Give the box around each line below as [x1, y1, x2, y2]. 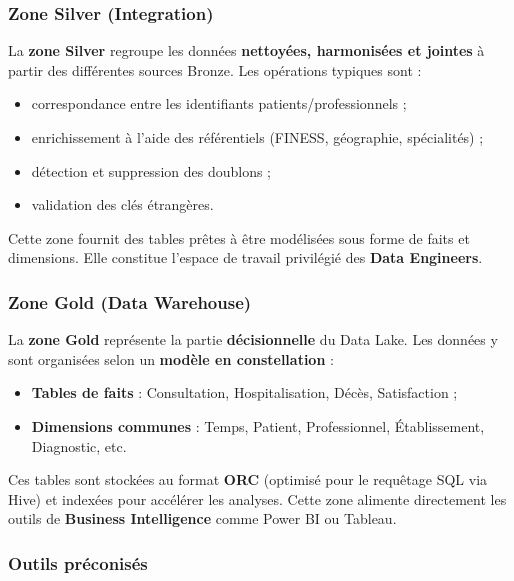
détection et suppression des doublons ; [31, 160, 271, 181]
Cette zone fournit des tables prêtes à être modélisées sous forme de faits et [8, 227, 470, 248]
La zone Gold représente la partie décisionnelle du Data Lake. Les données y [8, 329, 498, 350]
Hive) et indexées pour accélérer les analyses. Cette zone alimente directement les [8, 488, 507, 509]
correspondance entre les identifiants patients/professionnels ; [31, 93, 407, 114]
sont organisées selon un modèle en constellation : [8, 348, 334, 369]
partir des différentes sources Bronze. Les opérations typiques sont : [8, 59, 422, 80]
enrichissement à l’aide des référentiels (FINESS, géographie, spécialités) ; [31, 127, 484, 147]
